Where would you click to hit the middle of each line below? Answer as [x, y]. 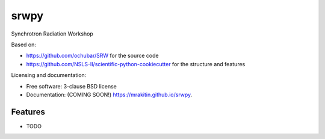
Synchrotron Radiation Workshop [52, 34]
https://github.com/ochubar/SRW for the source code [92, 56]
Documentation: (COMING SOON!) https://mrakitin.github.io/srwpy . [109, 94]
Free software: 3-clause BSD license [71, 86]
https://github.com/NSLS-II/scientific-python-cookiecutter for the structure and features [136, 64]
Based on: [23, 45]
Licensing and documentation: [49, 75]
